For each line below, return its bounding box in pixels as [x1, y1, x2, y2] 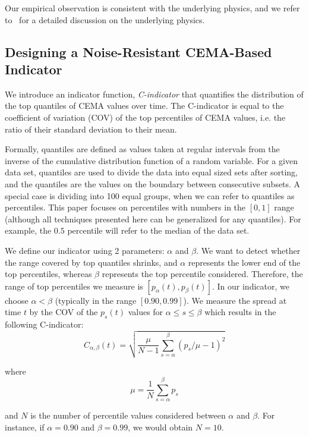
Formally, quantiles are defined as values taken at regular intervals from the [5, 143, 280, 155]
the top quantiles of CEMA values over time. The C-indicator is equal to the [5, 99, 284, 112]
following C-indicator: [5, 318, 84, 331]
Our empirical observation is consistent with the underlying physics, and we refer [5, 2, 300, 14]
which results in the [204, 306, 276, 318]
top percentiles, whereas [5, 268, 92, 280]
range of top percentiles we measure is [5, 279, 143, 292]
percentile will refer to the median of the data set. [67, 224, 250, 237]
